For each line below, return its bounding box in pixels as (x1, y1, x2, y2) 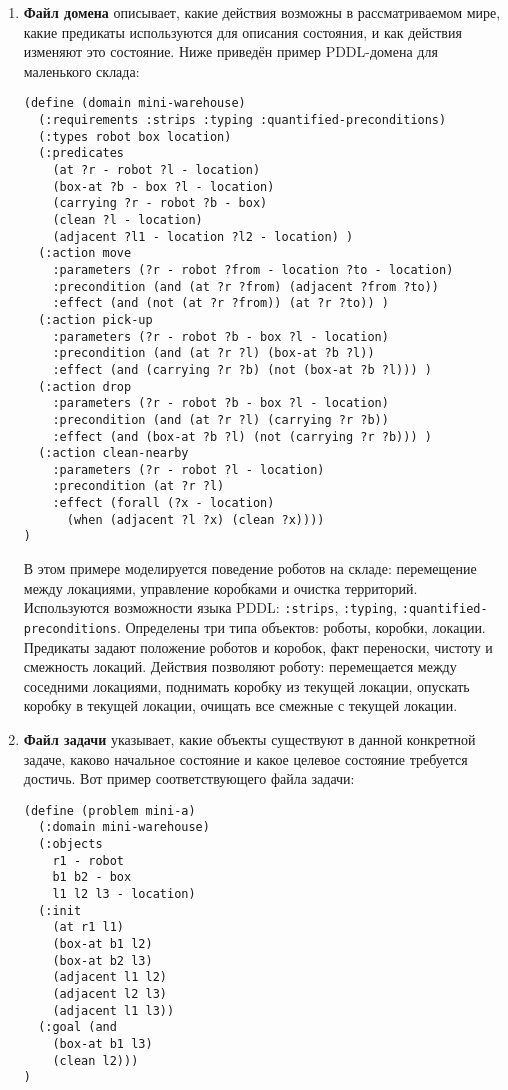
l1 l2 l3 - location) (52, 887, 196, 902)
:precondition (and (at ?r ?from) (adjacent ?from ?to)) (52, 279, 440, 294)
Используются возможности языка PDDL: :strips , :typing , (23, 597, 398, 618)
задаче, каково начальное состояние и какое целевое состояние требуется (23, 748, 468, 769)
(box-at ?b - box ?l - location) (52, 179, 275, 194)
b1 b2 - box (52, 870, 132, 885)
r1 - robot (52, 853, 125, 868)
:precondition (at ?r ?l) (52, 479, 225, 494)
